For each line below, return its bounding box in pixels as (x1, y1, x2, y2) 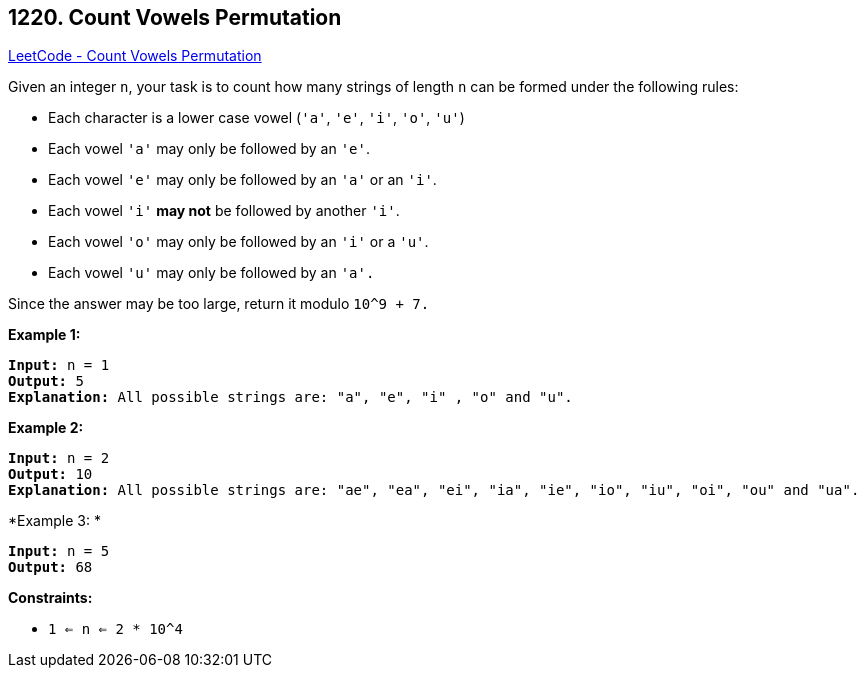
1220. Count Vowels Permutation (8, 5, 342, 30)
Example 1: (8, 326, 81, 344)
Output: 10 (8, 466, 93, 483)
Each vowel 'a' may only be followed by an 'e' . (48, 140, 370, 158)
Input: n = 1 (8, 357, 110, 374)
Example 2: (8, 419, 84, 437)
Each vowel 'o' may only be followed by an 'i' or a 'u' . (48, 233, 429, 251)
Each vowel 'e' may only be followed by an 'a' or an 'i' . (48, 171, 437, 189)
